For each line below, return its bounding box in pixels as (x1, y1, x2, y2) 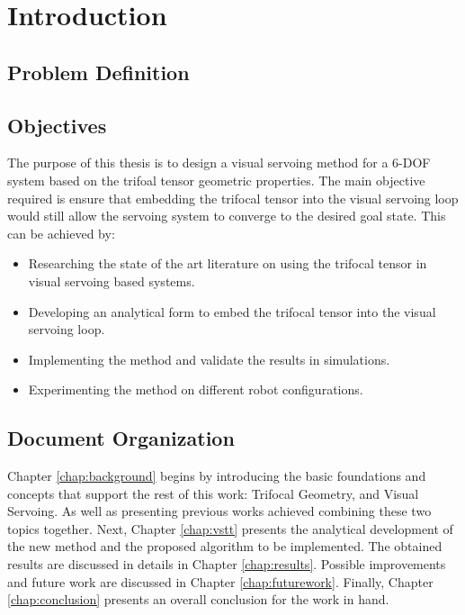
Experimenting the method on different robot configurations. (28, 380, 363, 399)
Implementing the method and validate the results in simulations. (28, 349, 390, 368)
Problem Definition (7, 58, 190, 86)
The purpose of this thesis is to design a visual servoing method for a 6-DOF (7, 153, 431, 172)
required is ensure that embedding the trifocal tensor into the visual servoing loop (7, 188, 459, 207)
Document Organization (7, 424, 235, 452)
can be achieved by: (7, 223, 115, 242)
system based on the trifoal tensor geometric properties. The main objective (7, 170, 425, 189)
